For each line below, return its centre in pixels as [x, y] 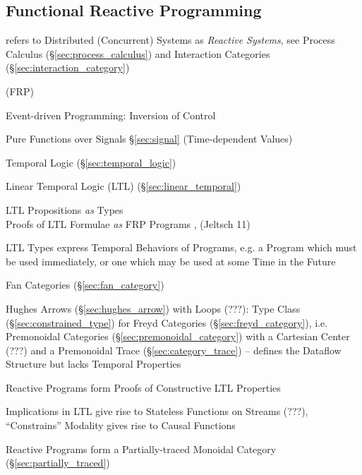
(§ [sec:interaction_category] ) [68, 67]
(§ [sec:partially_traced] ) [58, 463]
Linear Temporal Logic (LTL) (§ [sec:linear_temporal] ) [123, 186]
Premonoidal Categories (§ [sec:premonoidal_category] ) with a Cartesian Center [178, 336]
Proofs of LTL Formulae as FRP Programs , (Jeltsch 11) [128, 223]
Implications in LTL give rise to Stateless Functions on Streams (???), [157, 411]
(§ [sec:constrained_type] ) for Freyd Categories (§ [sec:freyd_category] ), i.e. [167, 322]
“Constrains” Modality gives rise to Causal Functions [121, 425]
